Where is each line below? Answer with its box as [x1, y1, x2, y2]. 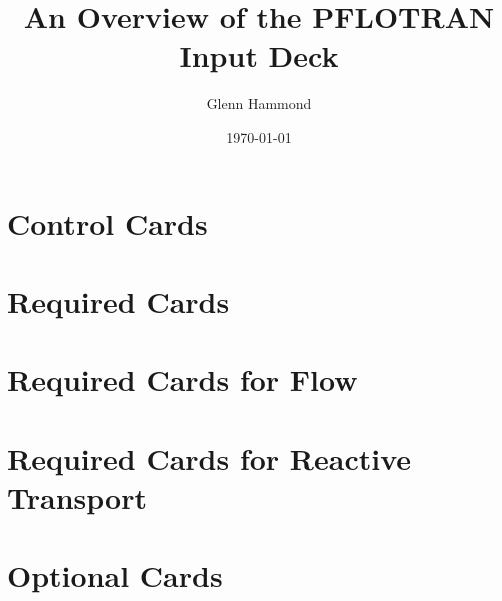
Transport [7, 476, 147, 517]
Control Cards [7, 202, 208, 243]
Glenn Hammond [206, 93, 312, 114]
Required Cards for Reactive [7, 437, 412, 478]
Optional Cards [7, 555, 223, 596]
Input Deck [179, 35, 339, 76]
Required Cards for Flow [7, 359, 358, 400]
